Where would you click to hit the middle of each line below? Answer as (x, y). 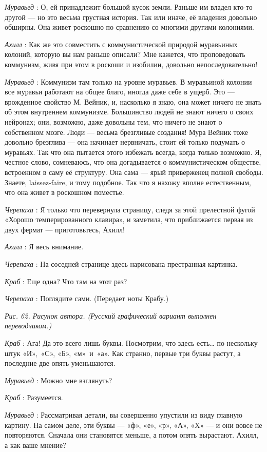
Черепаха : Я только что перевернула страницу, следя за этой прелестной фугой (130, 209)
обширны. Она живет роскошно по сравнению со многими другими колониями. (129, 27)
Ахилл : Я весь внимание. (44, 247)
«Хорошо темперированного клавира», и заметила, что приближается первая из (129, 219)
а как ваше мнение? (35, 445)
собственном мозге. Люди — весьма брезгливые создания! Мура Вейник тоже (126, 132)
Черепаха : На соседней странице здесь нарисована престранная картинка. (121, 264)
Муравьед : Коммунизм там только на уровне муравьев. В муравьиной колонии (128, 81)
